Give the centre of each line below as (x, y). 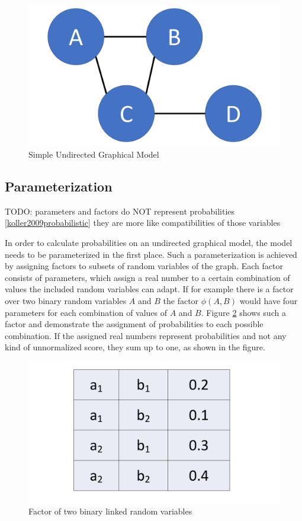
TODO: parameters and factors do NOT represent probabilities (120, 211)
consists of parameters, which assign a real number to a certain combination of (147, 277)
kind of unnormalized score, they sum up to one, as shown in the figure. (135, 347)
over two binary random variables (66, 301)
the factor (181, 301)
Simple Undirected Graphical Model (94, 154)
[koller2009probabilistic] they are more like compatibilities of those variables (143, 223)
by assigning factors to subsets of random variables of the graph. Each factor (144, 266)
